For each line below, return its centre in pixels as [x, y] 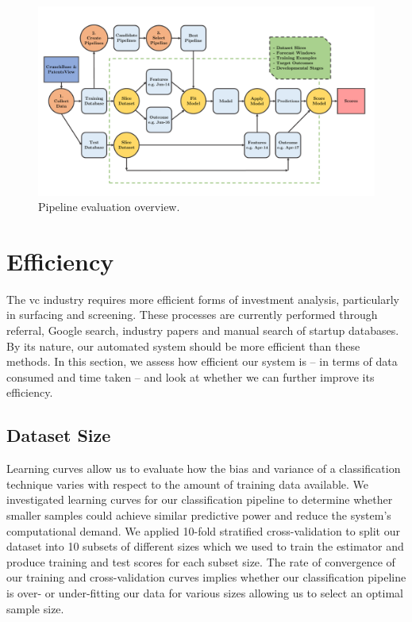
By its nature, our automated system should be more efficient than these [183, 346]
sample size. [35, 608]
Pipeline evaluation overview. [109, 207]
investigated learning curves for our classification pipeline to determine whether [200, 499]
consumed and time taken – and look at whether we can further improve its [191, 376]
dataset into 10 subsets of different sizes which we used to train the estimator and [205, 546]
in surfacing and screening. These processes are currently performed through [192, 315]
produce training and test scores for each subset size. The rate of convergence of [201, 561]
